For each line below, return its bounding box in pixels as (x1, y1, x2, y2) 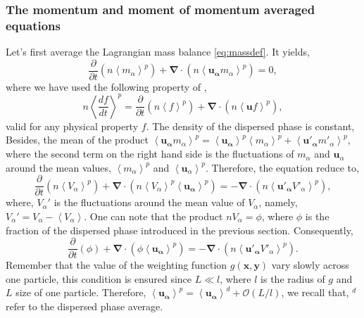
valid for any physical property (6, 118, 139, 133)
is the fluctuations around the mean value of (54, 195, 245, 210)
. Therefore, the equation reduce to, (206, 160, 359, 174)
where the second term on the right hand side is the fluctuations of (6, 146, 294, 161)
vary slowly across (271, 257, 349, 272)
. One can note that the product (84, 208, 223, 223)
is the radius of (261, 271, 325, 286)
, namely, (258, 195, 298, 210)
